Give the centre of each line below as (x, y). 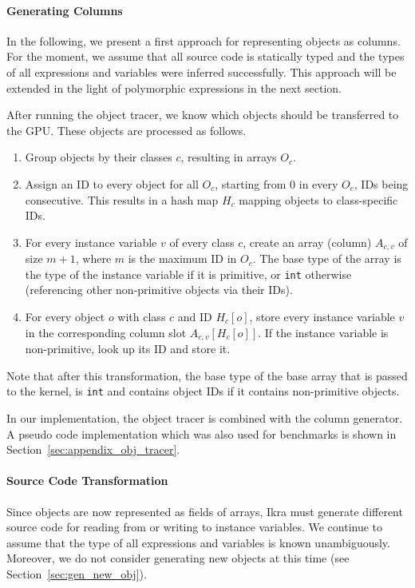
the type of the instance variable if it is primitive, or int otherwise (188, 274)
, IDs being (381, 183)
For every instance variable (91, 242)
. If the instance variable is (323, 332)
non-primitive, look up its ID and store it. (128, 349)
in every (318, 183)
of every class (202, 242)
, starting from (251, 183)
